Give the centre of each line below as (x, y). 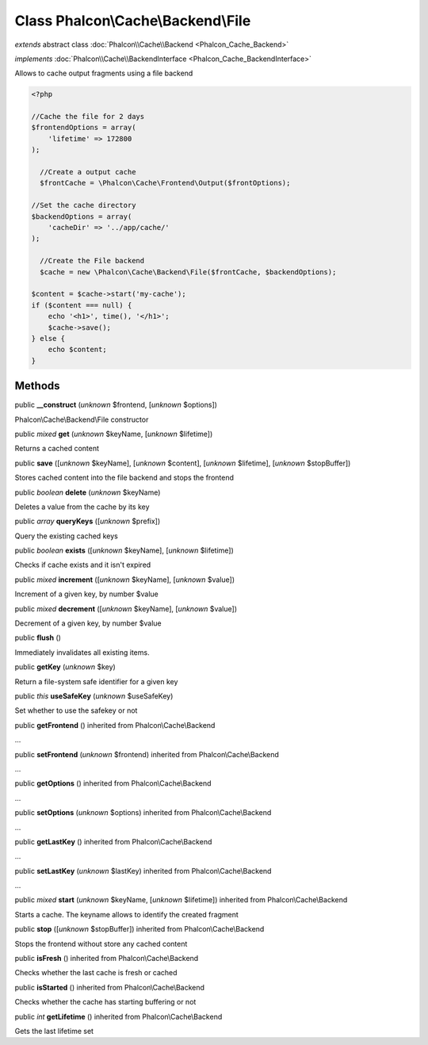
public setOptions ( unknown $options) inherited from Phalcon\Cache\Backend (143, 813)
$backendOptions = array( (82, 216)
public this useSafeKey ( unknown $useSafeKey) (94, 696)
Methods (37, 386)
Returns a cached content (57, 449)
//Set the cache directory (84, 205)
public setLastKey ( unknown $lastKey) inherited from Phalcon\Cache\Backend (143, 871)
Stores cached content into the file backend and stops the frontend (124, 478)
